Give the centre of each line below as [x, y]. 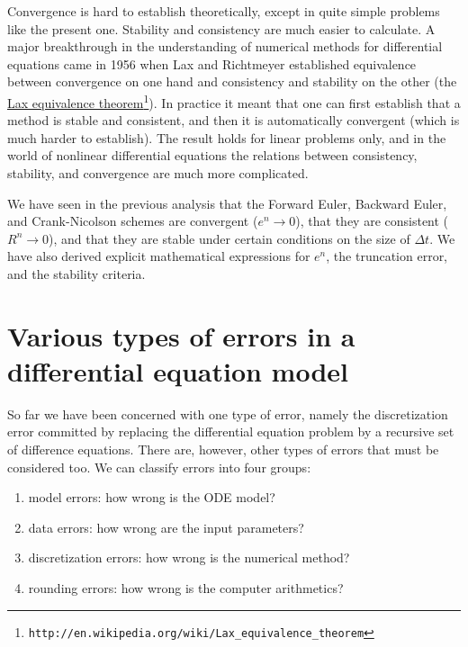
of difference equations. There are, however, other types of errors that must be [223, 449]
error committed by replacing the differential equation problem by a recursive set [231, 431]
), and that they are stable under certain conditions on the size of [229, 238]
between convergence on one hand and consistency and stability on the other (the [232, 81]
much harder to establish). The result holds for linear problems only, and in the [227, 137]
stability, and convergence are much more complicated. [158, 173]
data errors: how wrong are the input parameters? [166, 527]
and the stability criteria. [76, 273]
